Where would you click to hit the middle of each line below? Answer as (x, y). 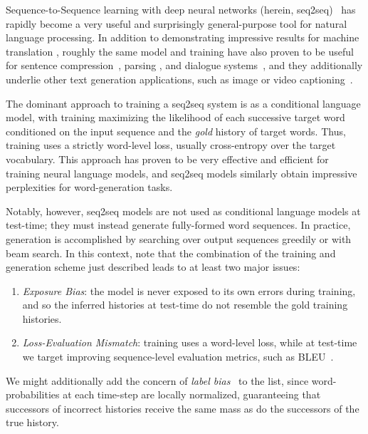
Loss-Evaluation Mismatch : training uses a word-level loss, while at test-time (190, 342)
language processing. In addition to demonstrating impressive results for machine (183, 37)
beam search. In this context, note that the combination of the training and (171, 253)
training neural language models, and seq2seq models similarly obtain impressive (182, 173)
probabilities (33, 394)
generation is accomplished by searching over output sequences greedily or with (179, 238)
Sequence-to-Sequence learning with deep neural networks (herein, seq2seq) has (181, 9)
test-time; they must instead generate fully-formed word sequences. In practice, (178, 225)
